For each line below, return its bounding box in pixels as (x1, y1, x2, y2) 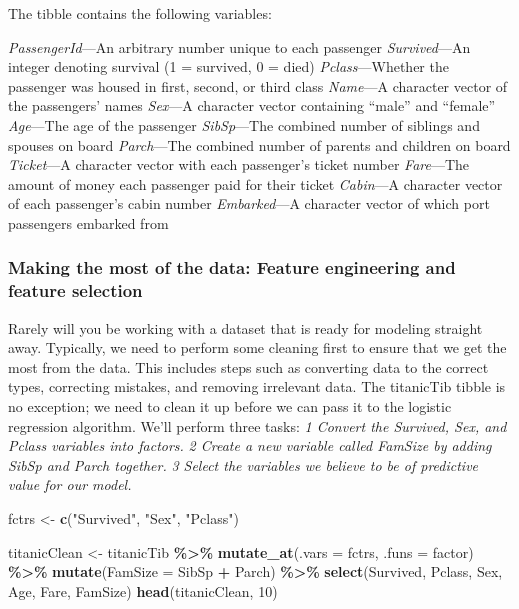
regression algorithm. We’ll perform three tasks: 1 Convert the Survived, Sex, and (8, 415, 507, 436)
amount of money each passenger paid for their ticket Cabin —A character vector (8, 173, 503, 194)
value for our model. (8, 474, 132, 495)
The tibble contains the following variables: (8, 3, 272, 23)
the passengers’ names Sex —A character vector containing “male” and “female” (8, 95, 496, 116)
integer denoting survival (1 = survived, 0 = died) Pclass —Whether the (8, 56, 449, 77)
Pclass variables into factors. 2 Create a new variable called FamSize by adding (8, 435, 492, 456)
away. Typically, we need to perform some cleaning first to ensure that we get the (8, 337, 507, 358)
